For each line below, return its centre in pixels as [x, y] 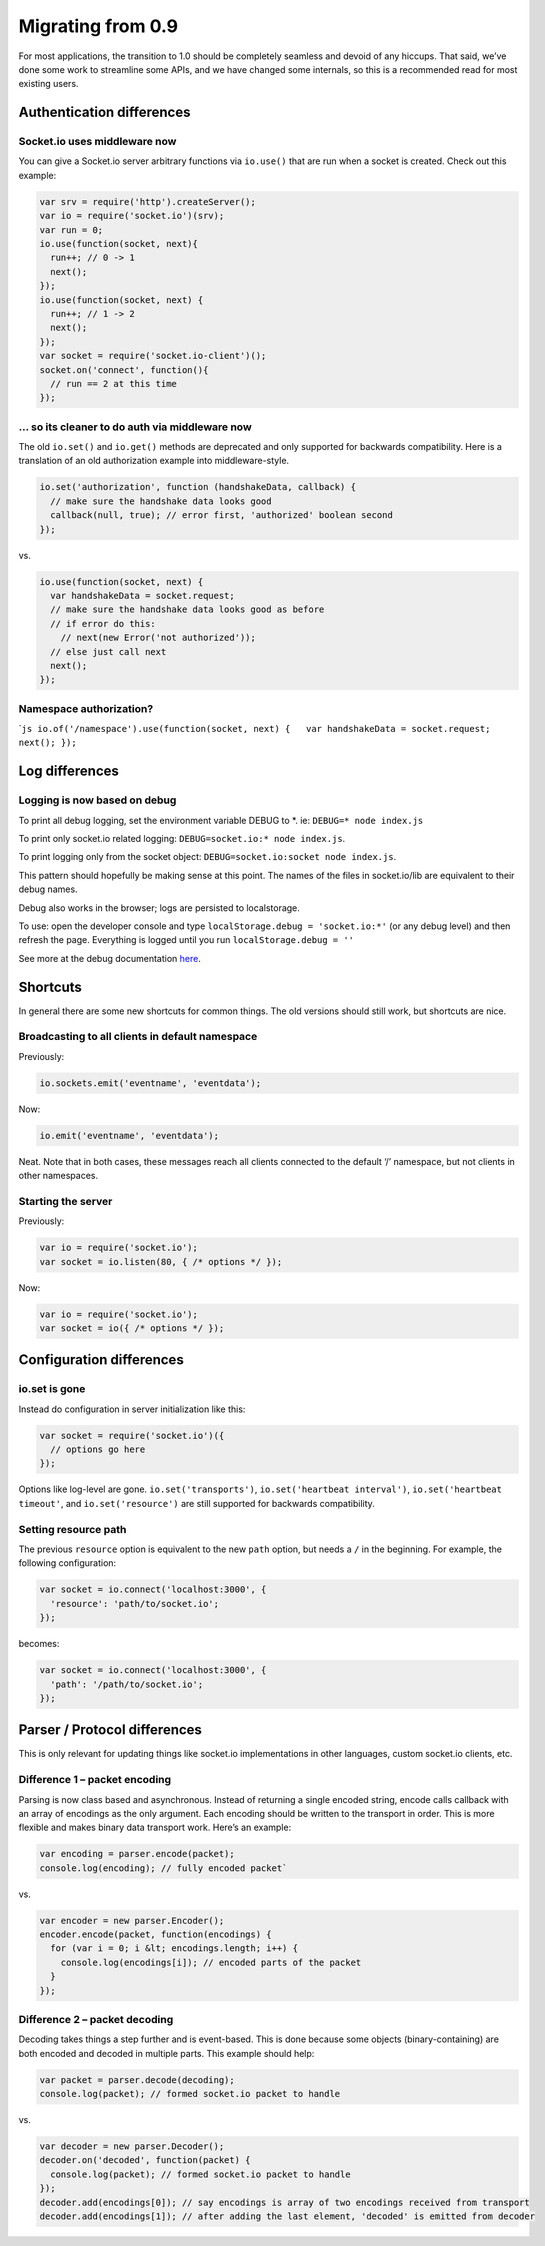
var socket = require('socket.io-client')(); [153, 356]
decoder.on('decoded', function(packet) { [145, 2160]
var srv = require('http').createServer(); [148, 201]
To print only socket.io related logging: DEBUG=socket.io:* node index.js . [182, 838]
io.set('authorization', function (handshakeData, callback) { [198, 487]
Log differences [69, 771]
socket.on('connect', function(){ [124, 369]
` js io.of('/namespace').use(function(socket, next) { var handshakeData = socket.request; [254, 729]
